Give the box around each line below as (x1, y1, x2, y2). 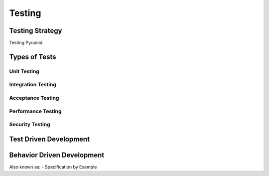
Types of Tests (9, 52, 56, 61)
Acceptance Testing (9, 94, 59, 101)
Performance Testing (9, 108, 62, 115)
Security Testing (9, 121, 51, 128)
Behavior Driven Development (9, 151, 105, 159)
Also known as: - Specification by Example (9, 164, 97, 170)
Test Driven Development (9, 135, 90, 143)
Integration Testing (9, 81, 57, 88)
